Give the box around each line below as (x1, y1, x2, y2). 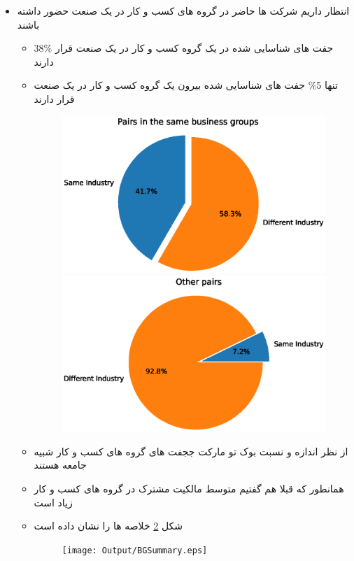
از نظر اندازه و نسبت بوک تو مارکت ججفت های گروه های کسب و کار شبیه (34, 443, 348, 458)
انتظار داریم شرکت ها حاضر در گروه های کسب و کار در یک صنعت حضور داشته (17, 3, 350, 17)
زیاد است (34, 495, 73, 509)
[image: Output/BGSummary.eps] (62, 545, 208, 555)
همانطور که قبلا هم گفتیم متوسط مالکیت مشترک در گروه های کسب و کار (34, 481, 344, 495)
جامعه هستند (34, 457, 87, 472)
